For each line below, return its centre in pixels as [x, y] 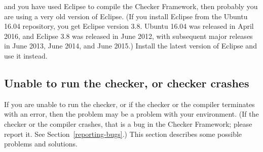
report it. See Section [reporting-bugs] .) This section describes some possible [123, 134]
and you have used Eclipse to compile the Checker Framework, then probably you [131, 6]
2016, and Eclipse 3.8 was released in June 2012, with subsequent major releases [128, 36]
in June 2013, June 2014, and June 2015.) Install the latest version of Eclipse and [130, 46]
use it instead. [26, 55]
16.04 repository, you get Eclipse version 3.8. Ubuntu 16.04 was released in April [129, 26]
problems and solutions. [41, 144]
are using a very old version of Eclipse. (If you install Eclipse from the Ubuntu [126, 16]
